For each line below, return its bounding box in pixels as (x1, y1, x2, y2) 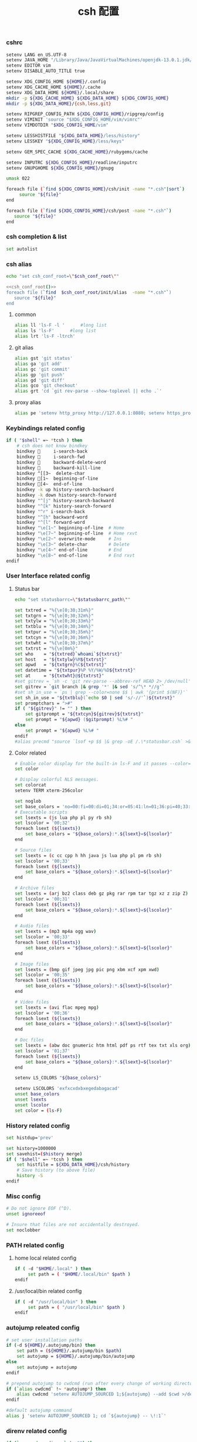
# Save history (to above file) (16, 1167, 96, 1174)
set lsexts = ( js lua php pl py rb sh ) (14, 815, 113, 820)
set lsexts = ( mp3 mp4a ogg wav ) (14, 929, 97, 935)
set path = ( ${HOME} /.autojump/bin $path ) (16, 1348, 122, 1354)
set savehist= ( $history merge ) (6, 1151, 83, 1157)
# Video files (14, 999, 49, 1005)
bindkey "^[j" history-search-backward (16, 497, 114, 503)
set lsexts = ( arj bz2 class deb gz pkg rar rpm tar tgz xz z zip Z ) (14, 891, 189, 896)
